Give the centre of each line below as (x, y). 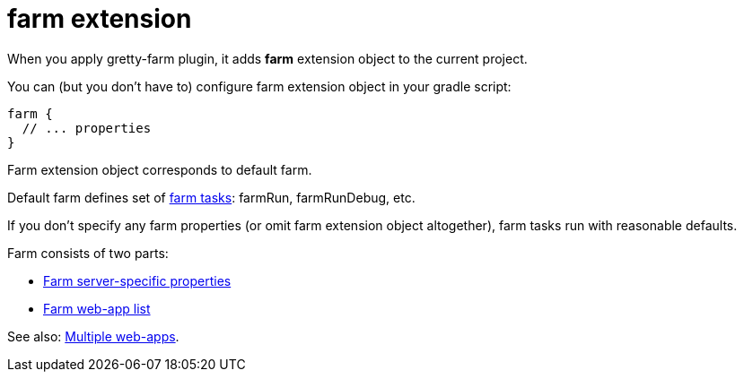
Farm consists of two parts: (88, 253)
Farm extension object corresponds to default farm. (160, 169)
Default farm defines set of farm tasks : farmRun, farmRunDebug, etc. (211, 197)
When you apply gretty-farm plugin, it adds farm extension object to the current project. (267, 58)
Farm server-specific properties (137, 280)
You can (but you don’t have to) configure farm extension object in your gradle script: (259, 86)
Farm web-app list (97, 308)
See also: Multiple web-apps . (93, 336)
